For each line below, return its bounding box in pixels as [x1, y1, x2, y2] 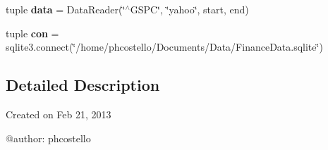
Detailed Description [6, 74, 160, 96]
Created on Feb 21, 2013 [6, 106, 111, 121]
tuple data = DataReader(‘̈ [6, 2, 126, 16]
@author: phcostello [6, 130, 91, 145]
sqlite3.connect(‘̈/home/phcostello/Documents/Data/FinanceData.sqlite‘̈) [6, 39, 323, 54]
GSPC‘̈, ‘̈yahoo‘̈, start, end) [130, 2, 249, 16]
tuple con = [6, 25, 59, 40]
